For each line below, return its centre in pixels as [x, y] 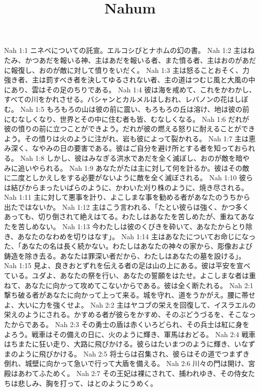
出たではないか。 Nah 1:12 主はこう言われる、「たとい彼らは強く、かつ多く [127, 206]
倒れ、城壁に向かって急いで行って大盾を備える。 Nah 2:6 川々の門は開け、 [126, 363]
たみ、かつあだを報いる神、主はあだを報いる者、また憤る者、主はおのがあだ [130, 60]
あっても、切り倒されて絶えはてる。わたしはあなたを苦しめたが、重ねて [122, 216]
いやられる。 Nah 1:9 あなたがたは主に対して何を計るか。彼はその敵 [137, 168]
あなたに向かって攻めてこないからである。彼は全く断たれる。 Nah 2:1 [139, 285]
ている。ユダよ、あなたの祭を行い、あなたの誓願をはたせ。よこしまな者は [126, 275]
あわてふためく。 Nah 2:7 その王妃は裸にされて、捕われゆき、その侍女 [133, 373]
